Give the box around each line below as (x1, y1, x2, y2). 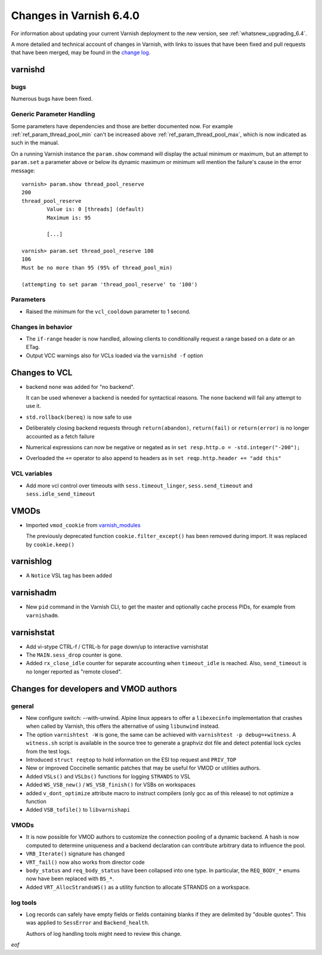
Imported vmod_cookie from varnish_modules (26, 521, 141, 529)
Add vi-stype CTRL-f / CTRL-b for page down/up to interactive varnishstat (26, 643, 209, 650)
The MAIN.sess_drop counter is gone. (26, 651, 123, 659)
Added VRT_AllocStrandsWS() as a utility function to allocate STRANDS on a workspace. (26, 883, 250, 891)
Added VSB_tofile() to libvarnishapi (26, 806, 131, 814)
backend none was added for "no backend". (26, 383, 135, 390)
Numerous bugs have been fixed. (11, 95, 93, 103)
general (11, 701, 34, 710)
